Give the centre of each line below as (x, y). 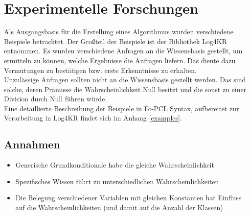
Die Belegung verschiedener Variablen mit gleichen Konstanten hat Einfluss (128, 198)
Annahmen (32, 144)
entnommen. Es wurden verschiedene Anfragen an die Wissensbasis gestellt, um (123, 51)
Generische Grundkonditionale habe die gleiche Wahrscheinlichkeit (115, 165)
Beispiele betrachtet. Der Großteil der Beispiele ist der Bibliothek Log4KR (115, 41)
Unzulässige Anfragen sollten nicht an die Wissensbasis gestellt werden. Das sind (125, 80)
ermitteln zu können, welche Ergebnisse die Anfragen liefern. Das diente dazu (120, 60)
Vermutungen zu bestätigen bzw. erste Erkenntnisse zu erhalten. (100, 70)
